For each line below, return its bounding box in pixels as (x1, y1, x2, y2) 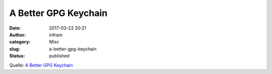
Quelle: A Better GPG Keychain (9, 62, 73, 68)
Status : (9, 53, 25, 59)
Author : (9, 31, 26, 37)
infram (49, 31, 63, 37)
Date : (9, 25, 21, 31)
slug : (9, 45, 20, 52)
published (49, 53, 70, 59)
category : (9, 39, 31, 45)
